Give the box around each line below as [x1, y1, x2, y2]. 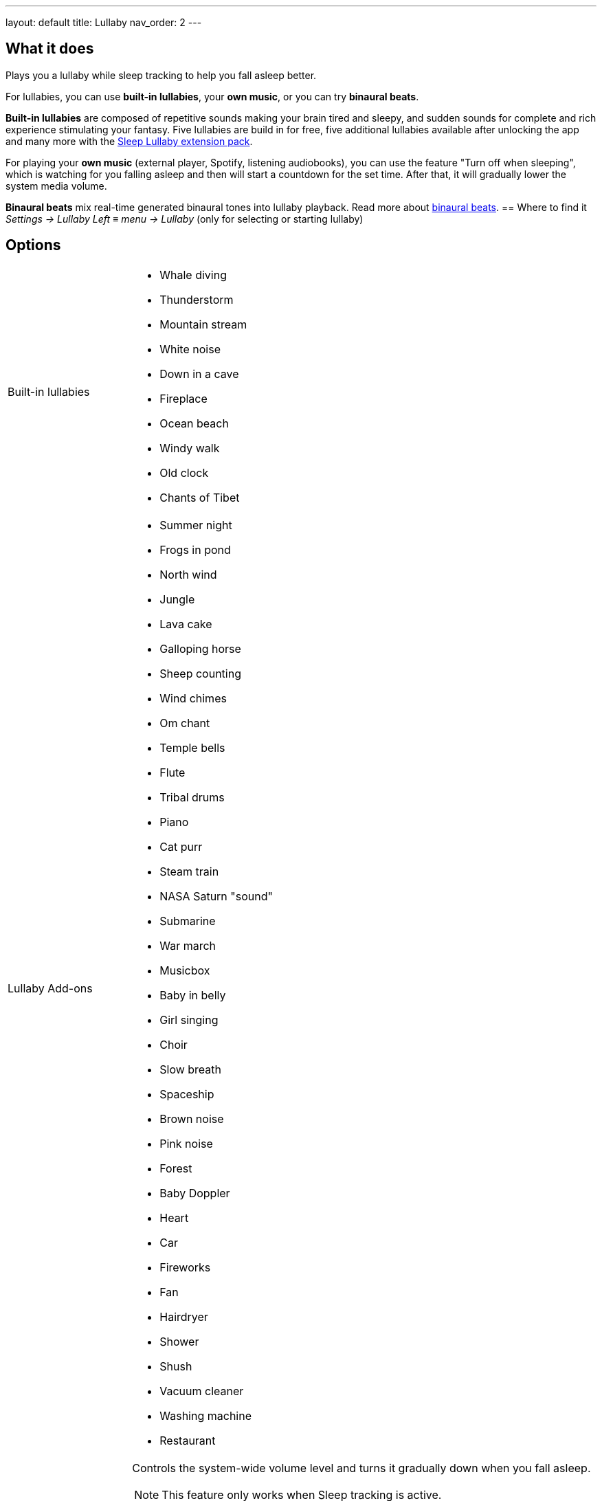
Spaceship [159, 1087, 214, 1101]
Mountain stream [159, 317, 247, 331]
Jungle [159, 592, 195, 606]
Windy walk [159, 441, 220, 455]
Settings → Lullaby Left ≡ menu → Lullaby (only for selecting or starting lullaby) [5, 212, 364, 225]
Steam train [159, 864, 219, 878]
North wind [159, 567, 217, 581]
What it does [5, 40, 94, 58]
